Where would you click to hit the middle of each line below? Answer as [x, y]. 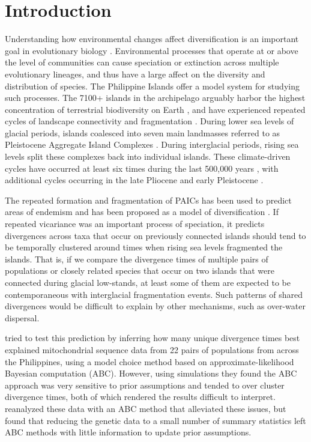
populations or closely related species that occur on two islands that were [140, 271]
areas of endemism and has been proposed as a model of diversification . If [142, 212]
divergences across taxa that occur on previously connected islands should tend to [155, 235]
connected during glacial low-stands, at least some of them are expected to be [148, 282]
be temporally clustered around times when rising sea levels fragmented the [144, 247]
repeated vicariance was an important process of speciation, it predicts [135, 224]
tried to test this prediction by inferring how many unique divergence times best [152, 338]
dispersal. [22, 317]
